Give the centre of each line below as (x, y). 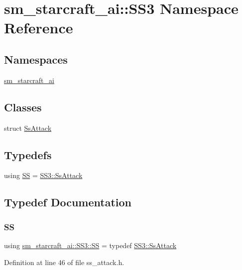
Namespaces (36, 59)
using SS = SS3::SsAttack (43, 175)
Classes (23, 107)
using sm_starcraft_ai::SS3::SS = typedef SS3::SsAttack (90, 245)
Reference (39, 28)
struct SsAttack (28, 128)
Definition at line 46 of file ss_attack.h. (64, 262)
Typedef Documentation (68, 202)
